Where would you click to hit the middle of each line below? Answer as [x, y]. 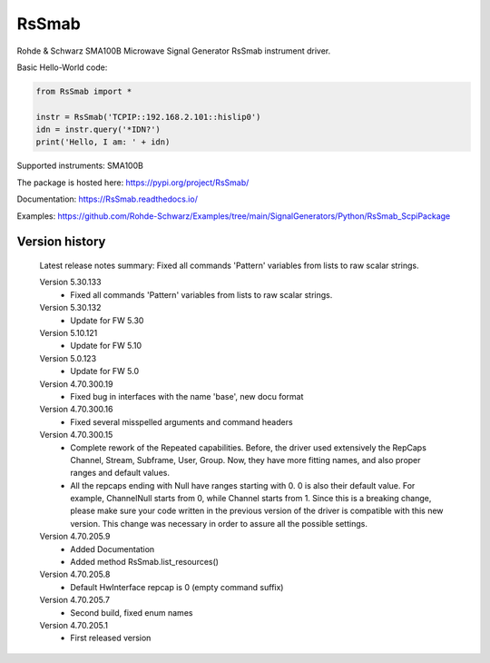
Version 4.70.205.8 [75, 574]
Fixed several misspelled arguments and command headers [182, 421]
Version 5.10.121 [69, 333]
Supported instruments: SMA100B [80, 166]
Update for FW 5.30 [107, 320]
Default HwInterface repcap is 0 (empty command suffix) [177, 587]
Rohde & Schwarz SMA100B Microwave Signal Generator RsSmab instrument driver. [174, 51]
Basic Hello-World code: [62, 67]
